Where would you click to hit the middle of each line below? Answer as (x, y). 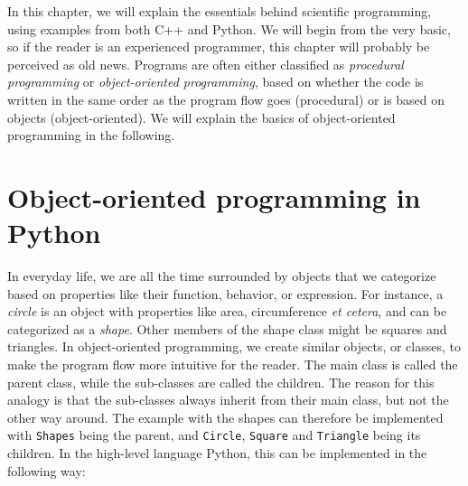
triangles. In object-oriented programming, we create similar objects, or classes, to (234, 346)
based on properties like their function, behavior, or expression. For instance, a (225, 293)
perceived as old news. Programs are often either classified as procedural (206, 64)
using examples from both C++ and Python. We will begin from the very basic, (229, 28)
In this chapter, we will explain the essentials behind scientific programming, (220, 11)
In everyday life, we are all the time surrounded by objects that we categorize (222, 276)
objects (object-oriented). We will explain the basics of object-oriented (201, 117)
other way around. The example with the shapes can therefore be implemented (225, 417)
